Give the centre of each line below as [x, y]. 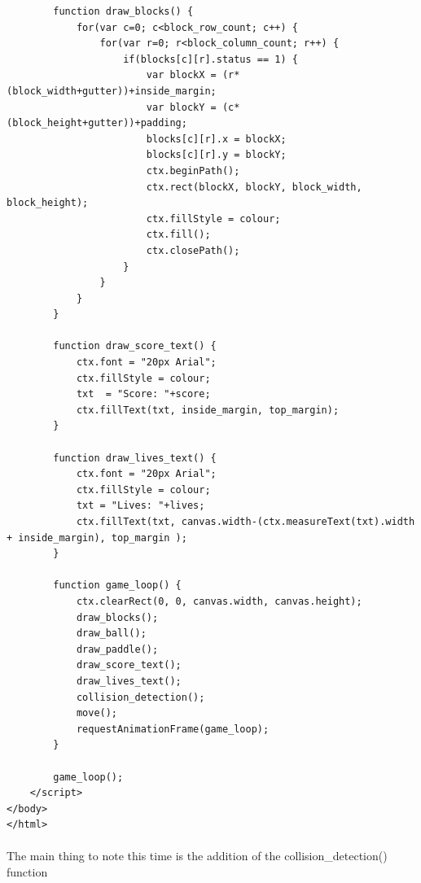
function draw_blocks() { [123, 11]
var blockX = [181, 75]
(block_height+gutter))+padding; [97, 123]
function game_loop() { [117, 586]
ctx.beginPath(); [193, 170]
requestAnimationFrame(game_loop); [173, 729]
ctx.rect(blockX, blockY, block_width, [254, 187]
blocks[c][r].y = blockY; [216, 155]
